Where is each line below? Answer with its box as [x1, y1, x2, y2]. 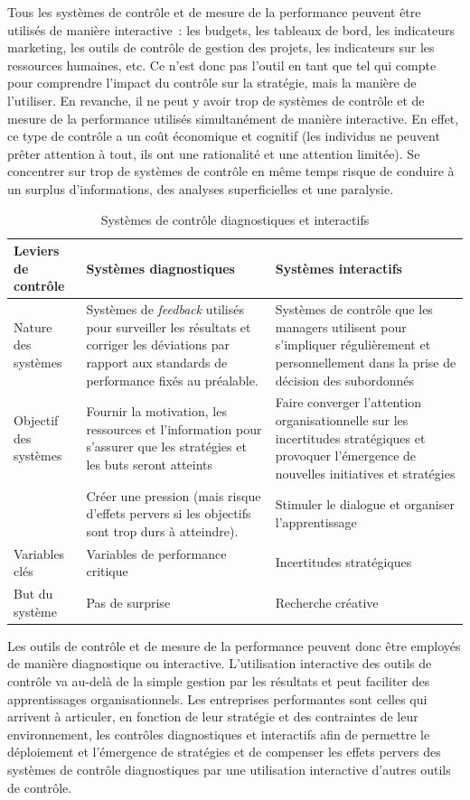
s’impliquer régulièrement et [275, 335, 431, 354]
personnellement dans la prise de [275, 352, 456, 371]
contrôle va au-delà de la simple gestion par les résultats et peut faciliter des [7, 671, 430, 690]
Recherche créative [275, 592, 379, 611]
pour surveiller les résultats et [86, 317, 251, 336]
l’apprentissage [275, 512, 357, 531]
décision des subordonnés [275, 370, 414, 389]
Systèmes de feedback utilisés [86, 300, 245, 319]
